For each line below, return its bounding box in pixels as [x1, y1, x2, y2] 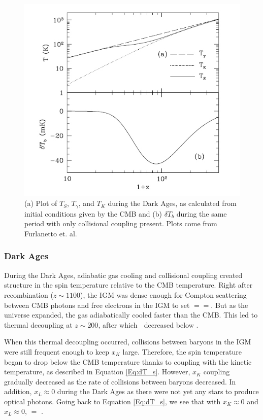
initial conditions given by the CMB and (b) [24, 208, 162, 219]
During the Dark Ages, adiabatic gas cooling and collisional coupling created [4, 269, 243, 280]
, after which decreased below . [98, 319, 199, 330]
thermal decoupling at [4, 319, 73, 330]
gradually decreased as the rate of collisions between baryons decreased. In [4, 376, 236, 387]
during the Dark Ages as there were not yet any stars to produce [57, 386, 259, 397]
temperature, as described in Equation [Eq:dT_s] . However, [4, 366, 190, 377]
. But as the [211, 299, 248, 310]
